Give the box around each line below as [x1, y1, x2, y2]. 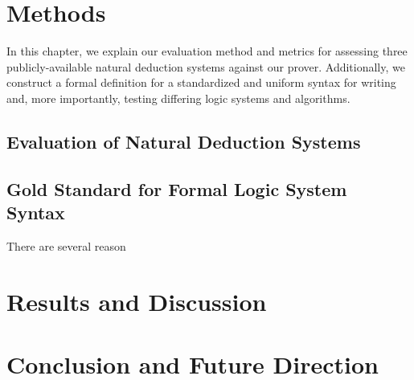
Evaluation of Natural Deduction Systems [6, 129, 361, 153]
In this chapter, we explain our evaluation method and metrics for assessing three [6, 43, 408, 59]
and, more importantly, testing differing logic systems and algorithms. [6, 89, 350, 106]
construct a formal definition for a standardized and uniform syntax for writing [6, 74, 396, 91]
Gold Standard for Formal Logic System [6, 176, 347, 201]
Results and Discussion [6, 284, 267, 317]
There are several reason [6, 237, 126, 254]
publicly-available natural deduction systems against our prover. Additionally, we [6, 58, 405, 75]
